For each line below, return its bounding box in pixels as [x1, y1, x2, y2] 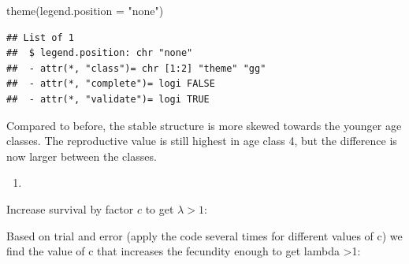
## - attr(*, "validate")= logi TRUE [6, 93, 210, 105]
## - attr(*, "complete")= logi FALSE [6, 78, 215, 90]
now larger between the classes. [6, 147, 157, 164]
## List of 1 [6, 32, 74, 43]
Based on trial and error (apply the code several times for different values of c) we [6, 227, 403, 244]
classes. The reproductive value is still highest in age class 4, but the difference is [6, 132, 397, 149]
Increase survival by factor [6, 200, 134, 217]
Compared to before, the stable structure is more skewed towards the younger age [6, 117, 402, 133]
